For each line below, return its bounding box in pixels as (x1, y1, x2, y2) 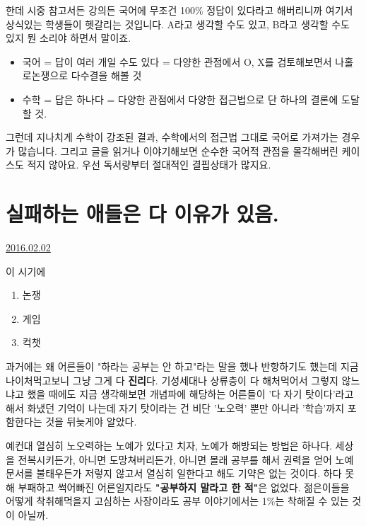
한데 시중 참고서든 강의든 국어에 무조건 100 (6, 3, 195, 17)
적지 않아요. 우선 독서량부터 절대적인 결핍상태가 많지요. (27, 157, 271, 172)
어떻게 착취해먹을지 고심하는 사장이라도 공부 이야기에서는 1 (6, 493, 267, 508)
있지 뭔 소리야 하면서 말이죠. (6, 30, 131, 45)
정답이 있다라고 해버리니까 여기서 (206, 3, 353, 17)
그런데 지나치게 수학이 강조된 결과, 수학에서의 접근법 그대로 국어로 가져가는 (6, 130, 338, 144)
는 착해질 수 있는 (275, 493, 349, 508)
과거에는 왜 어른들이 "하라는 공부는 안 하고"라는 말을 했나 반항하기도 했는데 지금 (6, 359, 359, 374)
